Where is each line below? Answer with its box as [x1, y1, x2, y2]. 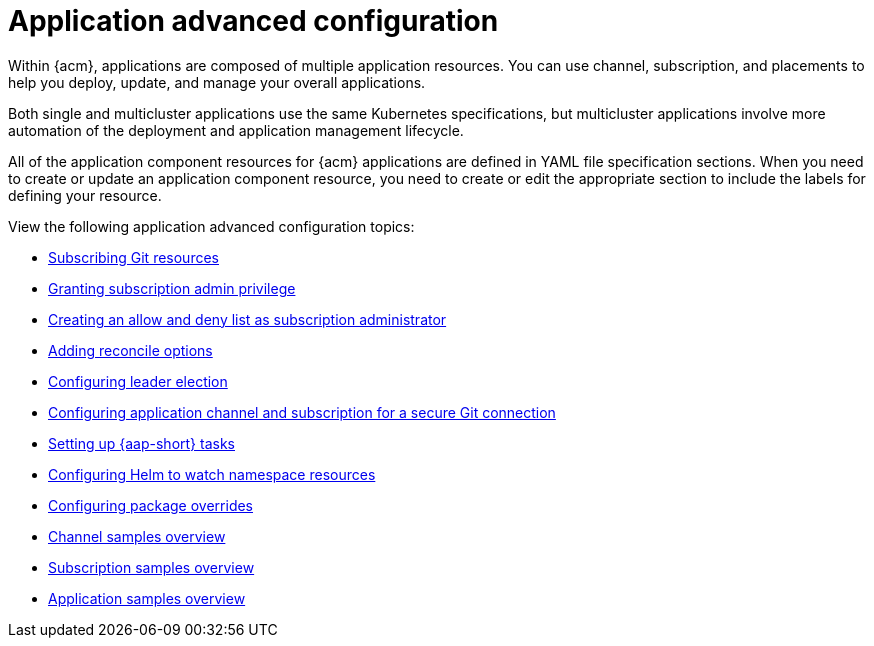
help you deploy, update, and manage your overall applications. [8, 73, 426, 91]
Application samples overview [48, 589, 246, 607]
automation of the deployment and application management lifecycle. [8, 121, 464, 139]
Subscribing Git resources [48, 248, 219, 266]
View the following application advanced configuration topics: [8, 217, 415, 235]
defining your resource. [8, 186, 162, 204]
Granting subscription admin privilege [48, 279, 296, 297]
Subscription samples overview [48, 558, 255, 576]
